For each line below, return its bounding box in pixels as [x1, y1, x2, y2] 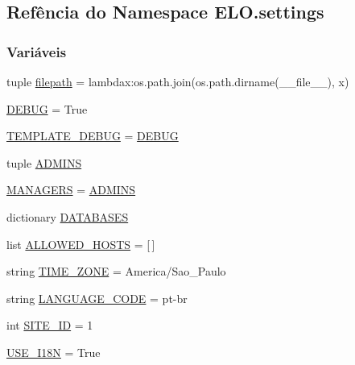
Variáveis [6, 41, 67, 61]
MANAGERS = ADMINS [6, 181, 136, 198]
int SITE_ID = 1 [6, 317, 93, 334]
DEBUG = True [6, 100, 88, 117]
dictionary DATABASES [6, 208, 129, 225]
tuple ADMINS [6, 154, 82, 171]
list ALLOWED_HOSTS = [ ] [6, 235, 155, 252]
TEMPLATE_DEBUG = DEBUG [6, 127, 179, 144]
